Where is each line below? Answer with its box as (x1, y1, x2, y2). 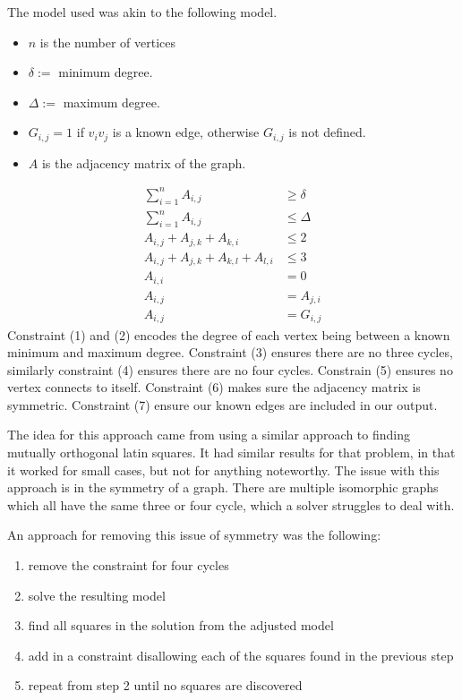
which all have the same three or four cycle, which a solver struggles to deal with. (7, 495, 455, 514)
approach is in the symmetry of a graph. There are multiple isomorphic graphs (7, 478, 439, 497)
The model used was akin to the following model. (7, 3, 278, 21)
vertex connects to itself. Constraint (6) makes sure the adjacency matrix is (7, 378, 421, 397)
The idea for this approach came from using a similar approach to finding (7, 425, 411, 444)
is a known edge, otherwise (112, 123, 260, 141)
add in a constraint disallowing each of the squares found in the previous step (28, 645, 454, 664)
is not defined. (288, 123, 366, 141)
